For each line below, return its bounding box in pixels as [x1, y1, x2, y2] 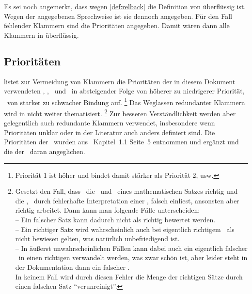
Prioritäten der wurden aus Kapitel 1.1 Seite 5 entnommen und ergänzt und [4, 137, 239, 147]
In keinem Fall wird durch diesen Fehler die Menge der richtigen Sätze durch [15, 271, 243, 281]
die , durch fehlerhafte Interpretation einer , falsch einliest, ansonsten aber [15, 195, 239, 205]
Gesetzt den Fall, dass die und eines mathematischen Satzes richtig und [15, 186, 238, 196]
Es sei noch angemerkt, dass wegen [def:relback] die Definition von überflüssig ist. [4, 1, 246, 11]
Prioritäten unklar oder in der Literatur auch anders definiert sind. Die [4, 127, 215, 137]
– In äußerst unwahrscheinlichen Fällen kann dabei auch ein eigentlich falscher [15, 243, 248, 253]
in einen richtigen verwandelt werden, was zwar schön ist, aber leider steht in [18, 252, 248, 263]
